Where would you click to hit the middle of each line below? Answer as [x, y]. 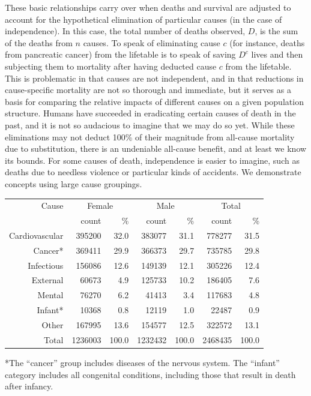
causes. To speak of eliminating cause [152, 42]
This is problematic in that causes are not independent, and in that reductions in [154, 78]
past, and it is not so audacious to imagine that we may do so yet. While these [150, 124]
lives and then [277, 54]
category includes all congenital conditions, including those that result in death [150, 374]
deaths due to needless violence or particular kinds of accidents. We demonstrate [153, 172]
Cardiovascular [36, 235]
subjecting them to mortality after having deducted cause [111, 66]
